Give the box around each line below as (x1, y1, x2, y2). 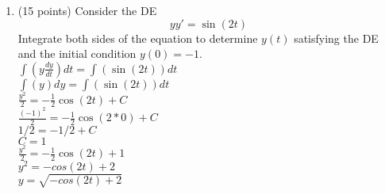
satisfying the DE (294, 29, 379, 46)
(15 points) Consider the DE (17, 2, 157, 18)
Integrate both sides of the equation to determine (17, 29, 258, 46)
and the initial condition (17, 45, 137, 62)
